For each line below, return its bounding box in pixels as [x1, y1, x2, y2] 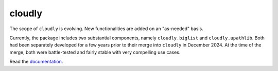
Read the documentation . [9, 59, 63, 65]
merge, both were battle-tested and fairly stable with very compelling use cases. [9, 49, 181, 55]
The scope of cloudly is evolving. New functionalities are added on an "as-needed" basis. [9, 26, 203, 32]
